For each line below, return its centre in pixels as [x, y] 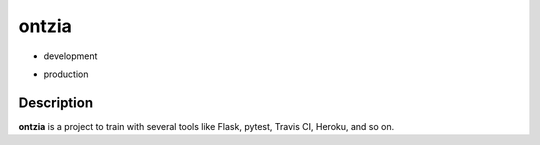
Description [56, 102]
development [70, 56]
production [66, 74]
